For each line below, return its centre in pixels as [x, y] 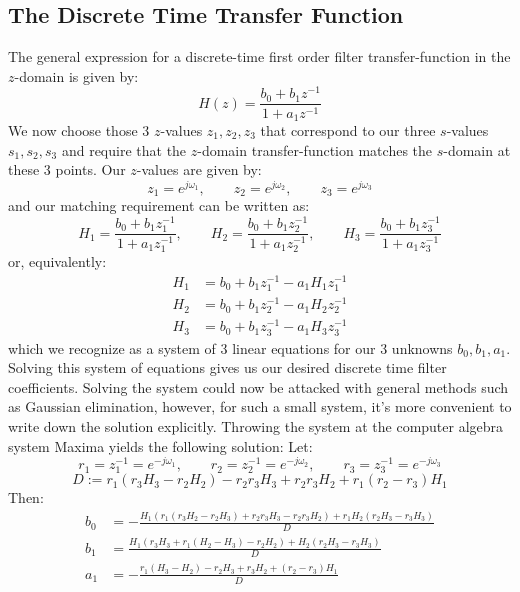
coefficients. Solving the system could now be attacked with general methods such [258, 386]
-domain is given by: [76, 75]
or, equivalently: [57, 261]
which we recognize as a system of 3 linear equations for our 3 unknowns [230, 347]
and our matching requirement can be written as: [159, 205]
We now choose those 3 [79, 129]
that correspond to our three [348, 129]
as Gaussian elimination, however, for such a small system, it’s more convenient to [260, 406]
